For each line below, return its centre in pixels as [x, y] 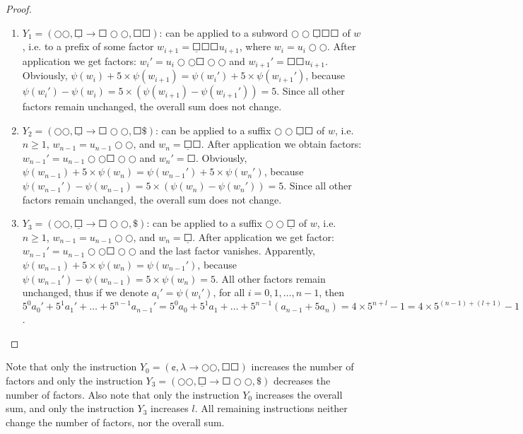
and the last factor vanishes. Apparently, [227, 251]
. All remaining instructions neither [271, 408]
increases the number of [302, 366]
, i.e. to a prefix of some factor [88, 46]
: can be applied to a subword [224, 32]
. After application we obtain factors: [281, 144]
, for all [229, 292]
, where [255, 46]
